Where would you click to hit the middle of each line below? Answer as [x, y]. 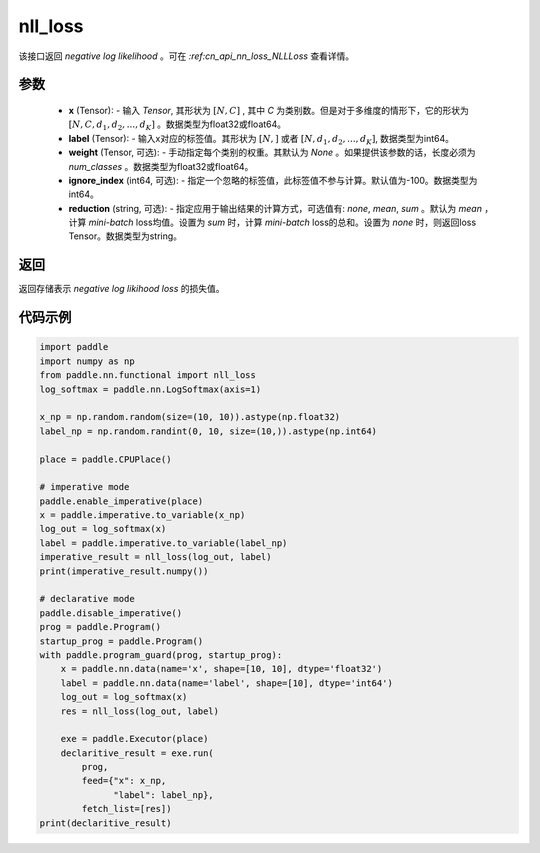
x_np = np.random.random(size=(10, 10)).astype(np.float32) [190, 417]
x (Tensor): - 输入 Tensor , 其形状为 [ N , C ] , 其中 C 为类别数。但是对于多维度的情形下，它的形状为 [269, 110]
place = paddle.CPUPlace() [105, 459]
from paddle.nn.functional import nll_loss [148, 375]
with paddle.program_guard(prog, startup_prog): [161, 654]
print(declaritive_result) [105, 823]
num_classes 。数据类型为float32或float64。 [161, 166]
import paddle [74, 347]
